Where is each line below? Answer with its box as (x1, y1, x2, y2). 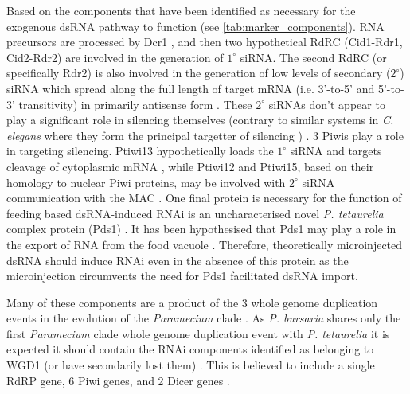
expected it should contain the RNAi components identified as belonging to (6, 341, 374, 357)
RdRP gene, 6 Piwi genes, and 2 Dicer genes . (6, 372, 230, 388)
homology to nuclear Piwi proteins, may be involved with (6, 174, 286, 190)
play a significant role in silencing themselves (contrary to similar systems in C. (6, 111, 394, 128)
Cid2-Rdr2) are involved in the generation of (6, 49, 224, 65)
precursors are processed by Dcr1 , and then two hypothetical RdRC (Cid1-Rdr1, (6, 33, 403, 50)
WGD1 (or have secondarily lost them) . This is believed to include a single (6, 357, 375, 373)
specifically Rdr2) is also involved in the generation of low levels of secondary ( (6, 64, 391, 81)
